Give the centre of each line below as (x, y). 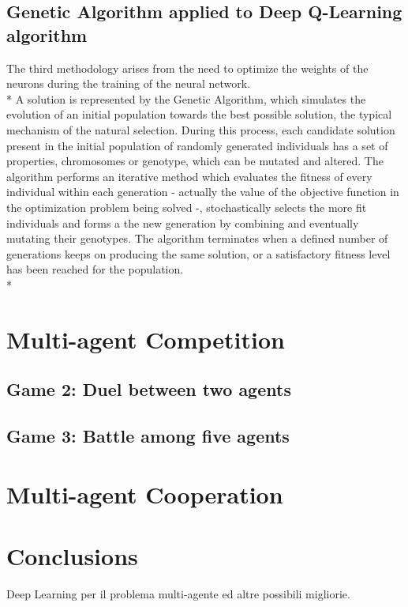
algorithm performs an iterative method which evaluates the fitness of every (189, 176)
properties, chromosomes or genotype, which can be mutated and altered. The (195, 161)
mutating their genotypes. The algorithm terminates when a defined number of (197, 238)
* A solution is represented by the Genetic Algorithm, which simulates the (186, 98)
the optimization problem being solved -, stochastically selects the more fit (187, 207)
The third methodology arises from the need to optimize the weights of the (187, 68)
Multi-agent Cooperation (145, 494)
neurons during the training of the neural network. (129, 83)
